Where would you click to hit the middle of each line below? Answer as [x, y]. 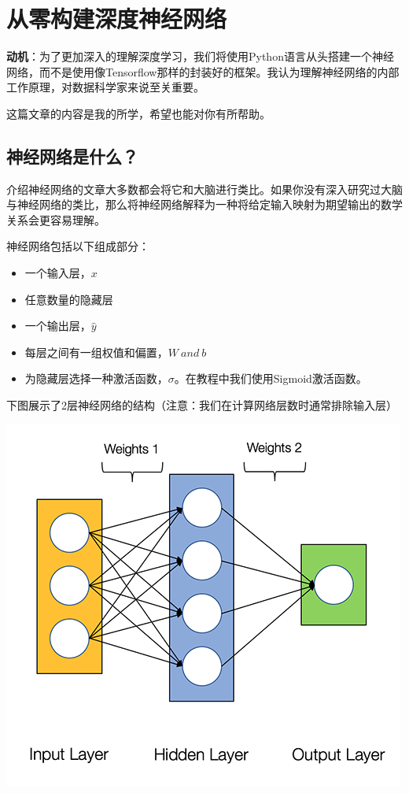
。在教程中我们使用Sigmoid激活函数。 [271, 378]
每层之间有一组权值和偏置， [96, 352]
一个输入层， [58, 273]
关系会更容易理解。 [56, 219]
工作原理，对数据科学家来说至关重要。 [105, 87]
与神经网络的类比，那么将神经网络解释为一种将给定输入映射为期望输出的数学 [204, 204]
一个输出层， [58, 326]
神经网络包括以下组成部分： [78, 246]
